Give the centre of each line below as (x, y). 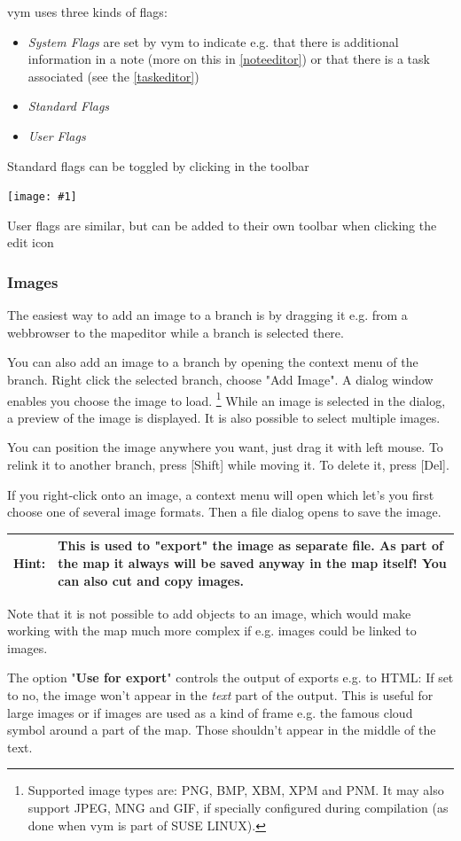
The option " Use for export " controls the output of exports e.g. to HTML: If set (230, 677)
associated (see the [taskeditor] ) (113, 76)
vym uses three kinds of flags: (87, 12)
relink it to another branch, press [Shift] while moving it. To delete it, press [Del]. (228, 465)
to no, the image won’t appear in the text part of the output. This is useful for (220, 694)
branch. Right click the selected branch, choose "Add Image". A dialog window (220, 379)
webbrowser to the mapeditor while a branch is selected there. (176, 332)
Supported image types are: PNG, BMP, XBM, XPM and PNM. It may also (236, 790)
